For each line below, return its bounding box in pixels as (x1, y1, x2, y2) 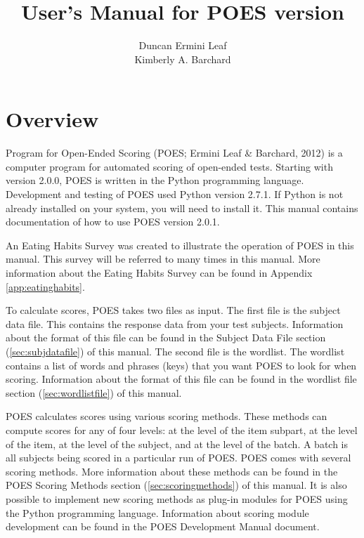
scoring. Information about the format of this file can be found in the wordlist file (6, 372, 357, 386)
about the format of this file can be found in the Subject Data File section (6, 330, 326, 345)
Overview (6, 105, 99, 133)
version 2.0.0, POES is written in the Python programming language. (6, 173, 304, 188)
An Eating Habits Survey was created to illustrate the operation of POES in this (6, 237, 354, 252)
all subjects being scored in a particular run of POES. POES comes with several (6, 450, 351, 465)
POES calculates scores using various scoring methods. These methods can (6, 409, 327, 424)
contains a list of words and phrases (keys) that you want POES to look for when (6, 357, 357, 372)
